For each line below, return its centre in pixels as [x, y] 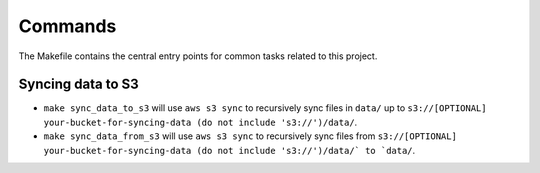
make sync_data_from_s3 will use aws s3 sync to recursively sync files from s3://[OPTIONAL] [250, 136]
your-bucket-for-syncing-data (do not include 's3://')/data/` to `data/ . [229, 150]
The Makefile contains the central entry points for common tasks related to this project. [198, 56]
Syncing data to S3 [78, 84]
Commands [67, 26]
